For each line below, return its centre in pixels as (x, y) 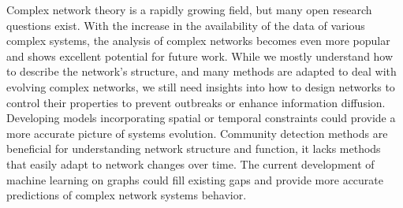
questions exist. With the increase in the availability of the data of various (186, 25)
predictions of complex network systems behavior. (127, 195)
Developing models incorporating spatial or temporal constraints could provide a (201, 118)
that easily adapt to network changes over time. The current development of (190, 163)
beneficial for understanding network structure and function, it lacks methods (194, 149)
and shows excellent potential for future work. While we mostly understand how (200, 56)
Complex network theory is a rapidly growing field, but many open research (189, 9)
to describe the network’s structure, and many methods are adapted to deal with (201, 71)
